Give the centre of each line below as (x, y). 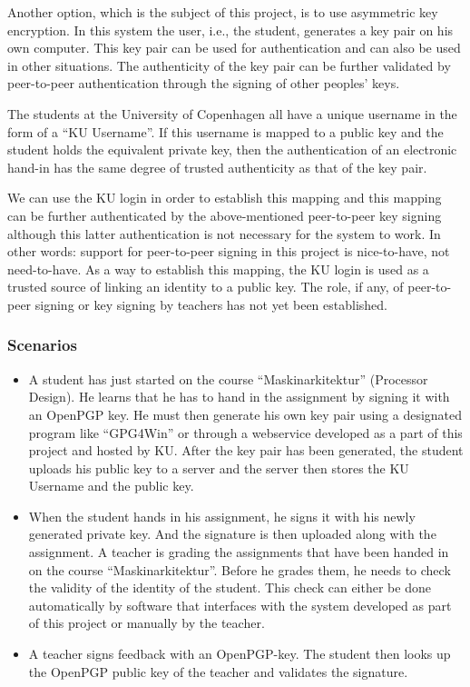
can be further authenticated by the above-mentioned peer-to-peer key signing (225, 215)
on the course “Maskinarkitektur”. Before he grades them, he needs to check (240, 569)
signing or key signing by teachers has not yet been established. (211, 304)
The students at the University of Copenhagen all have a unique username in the (232, 113)
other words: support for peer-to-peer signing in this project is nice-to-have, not (229, 251)
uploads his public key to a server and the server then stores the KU (219, 468)
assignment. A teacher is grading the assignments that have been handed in (239, 552)
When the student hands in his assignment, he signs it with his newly (222, 516)
